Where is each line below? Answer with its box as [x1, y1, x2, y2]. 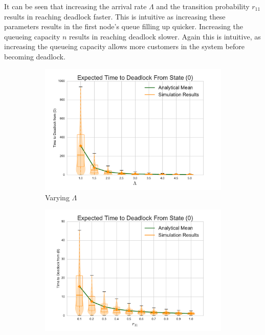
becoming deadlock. [4, 51, 65, 61]
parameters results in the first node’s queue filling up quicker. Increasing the [4, 21, 243, 32]
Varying [45, 192, 70, 202]
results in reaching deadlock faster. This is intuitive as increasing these [4, 11, 226, 22]
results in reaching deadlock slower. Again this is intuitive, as [69, 31, 261, 41]
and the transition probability [156, 1, 250, 11]
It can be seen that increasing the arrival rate [4, 1, 147, 11]
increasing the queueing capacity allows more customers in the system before [4, 41, 245, 52]
